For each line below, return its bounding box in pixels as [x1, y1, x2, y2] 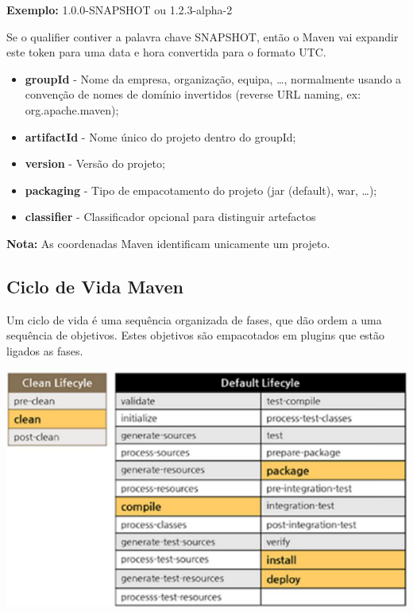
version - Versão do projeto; [25, 155, 165, 172]
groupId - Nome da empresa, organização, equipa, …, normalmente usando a [25, 70, 402, 87]
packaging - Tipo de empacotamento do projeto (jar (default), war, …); [25, 181, 377, 198]
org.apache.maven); [25, 101, 119, 118]
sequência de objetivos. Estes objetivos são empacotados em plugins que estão [6, 327, 385, 343]
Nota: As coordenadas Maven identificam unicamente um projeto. [6, 235, 330, 251]
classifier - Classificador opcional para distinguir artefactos [25, 208, 316, 225]
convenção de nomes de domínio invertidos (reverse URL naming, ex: [25, 86, 361, 103]
